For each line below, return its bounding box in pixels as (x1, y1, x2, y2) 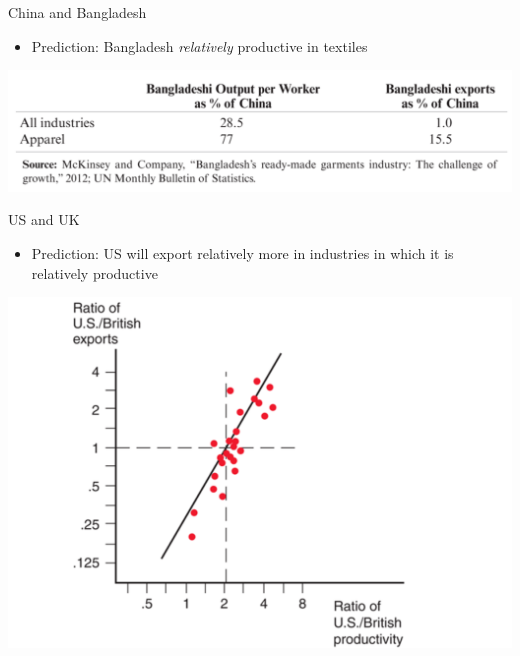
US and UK (8, 209, 80, 230)
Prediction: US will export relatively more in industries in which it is (31, 242, 454, 263)
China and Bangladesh (8, 2, 147, 22)
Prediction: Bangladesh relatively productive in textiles (31, 35, 368, 56)
